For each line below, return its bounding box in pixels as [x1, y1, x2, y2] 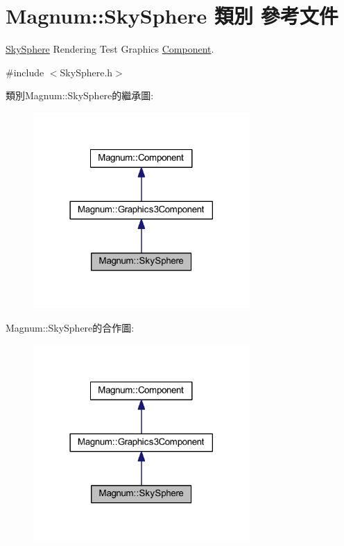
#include [6, 65, 44, 79]
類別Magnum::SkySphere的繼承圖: [6, 88, 154, 103]
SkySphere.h [60, 65, 113, 79]
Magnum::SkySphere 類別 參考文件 [6, 1, 338, 30]
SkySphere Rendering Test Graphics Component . [6, 42, 214, 56]
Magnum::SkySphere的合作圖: [6, 321, 135, 335]
